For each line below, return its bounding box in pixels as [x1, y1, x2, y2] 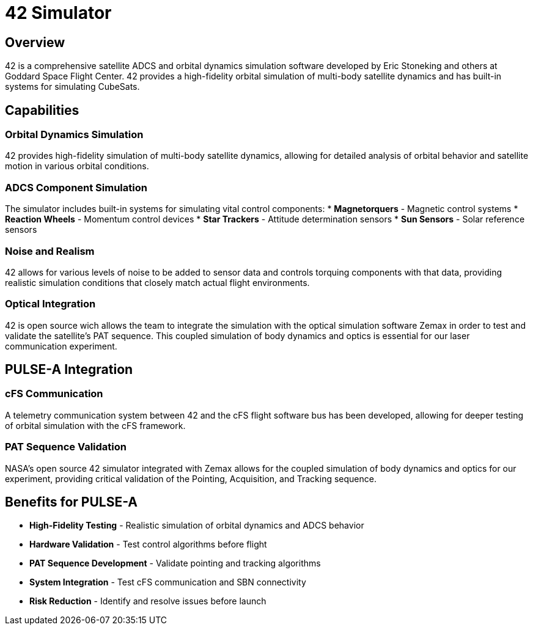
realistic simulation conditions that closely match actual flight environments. [5, 277, 310, 288]
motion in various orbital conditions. [5, 161, 149, 172]
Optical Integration [5, 298, 96, 310]
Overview [5, 34, 65, 50]
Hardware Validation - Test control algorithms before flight [29, 539, 267, 550]
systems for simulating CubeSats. [5, 81, 140, 92]
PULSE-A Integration [5, 362, 133, 378]
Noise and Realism [5, 244, 95, 257]
